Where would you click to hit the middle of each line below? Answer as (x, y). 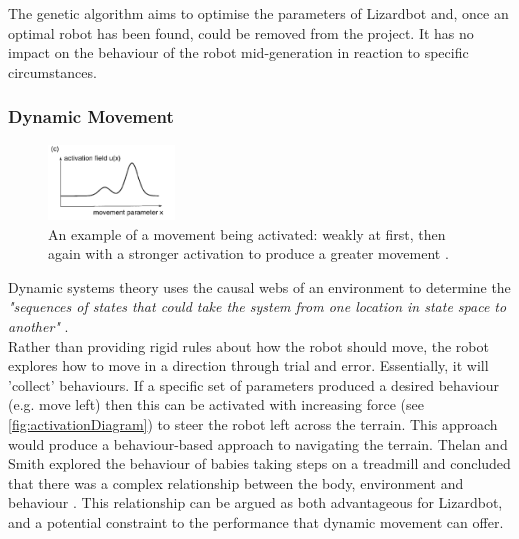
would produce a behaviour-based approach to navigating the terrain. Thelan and (258, 443)
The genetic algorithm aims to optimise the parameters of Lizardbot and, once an (258, 13)
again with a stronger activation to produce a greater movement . (248, 253)
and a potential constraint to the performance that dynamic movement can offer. (256, 521)
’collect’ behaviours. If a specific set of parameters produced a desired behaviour (254, 384)
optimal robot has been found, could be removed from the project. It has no (241, 32)
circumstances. (52, 71)
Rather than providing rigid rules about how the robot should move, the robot (248, 345)
